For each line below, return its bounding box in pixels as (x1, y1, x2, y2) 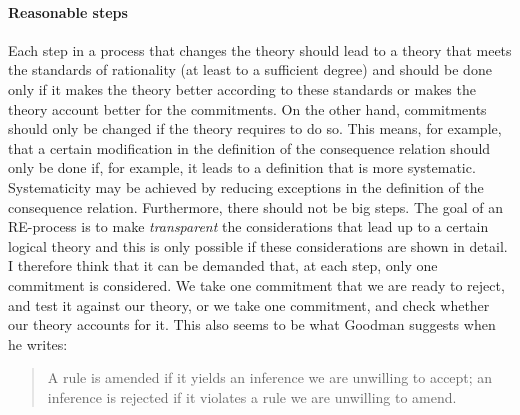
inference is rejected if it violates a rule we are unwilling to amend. (47, 386, 457, 407)
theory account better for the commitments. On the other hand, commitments (8, 98, 487, 119)
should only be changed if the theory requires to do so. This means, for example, (8, 118, 502, 139)
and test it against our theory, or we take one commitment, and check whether (8, 294, 490, 315)
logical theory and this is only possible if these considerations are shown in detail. (8, 235, 508, 256)
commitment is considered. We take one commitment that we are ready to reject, (8, 274, 505, 295)
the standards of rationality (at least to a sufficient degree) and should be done (8, 59, 492, 80)
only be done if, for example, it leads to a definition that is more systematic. (8, 157, 476, 178)
